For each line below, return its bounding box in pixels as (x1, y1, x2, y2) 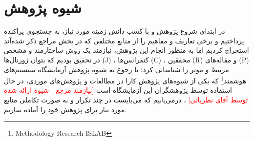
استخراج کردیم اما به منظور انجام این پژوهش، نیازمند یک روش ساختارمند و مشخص (4, 45, 249, 55)
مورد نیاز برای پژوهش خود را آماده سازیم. (4, 104, 127, 114)
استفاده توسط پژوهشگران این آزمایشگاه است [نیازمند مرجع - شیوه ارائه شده (4, 85, 233, 95)
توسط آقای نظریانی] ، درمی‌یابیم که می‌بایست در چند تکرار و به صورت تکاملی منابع (4, 94, 248, 104)
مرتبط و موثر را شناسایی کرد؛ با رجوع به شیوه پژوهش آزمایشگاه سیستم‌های (4, 64, 229, 74)
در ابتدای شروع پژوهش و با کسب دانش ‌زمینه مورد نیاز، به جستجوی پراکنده (4, 26, 225, 36)
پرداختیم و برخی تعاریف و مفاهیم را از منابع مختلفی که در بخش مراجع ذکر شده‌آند (4, 35, 244, 45)
